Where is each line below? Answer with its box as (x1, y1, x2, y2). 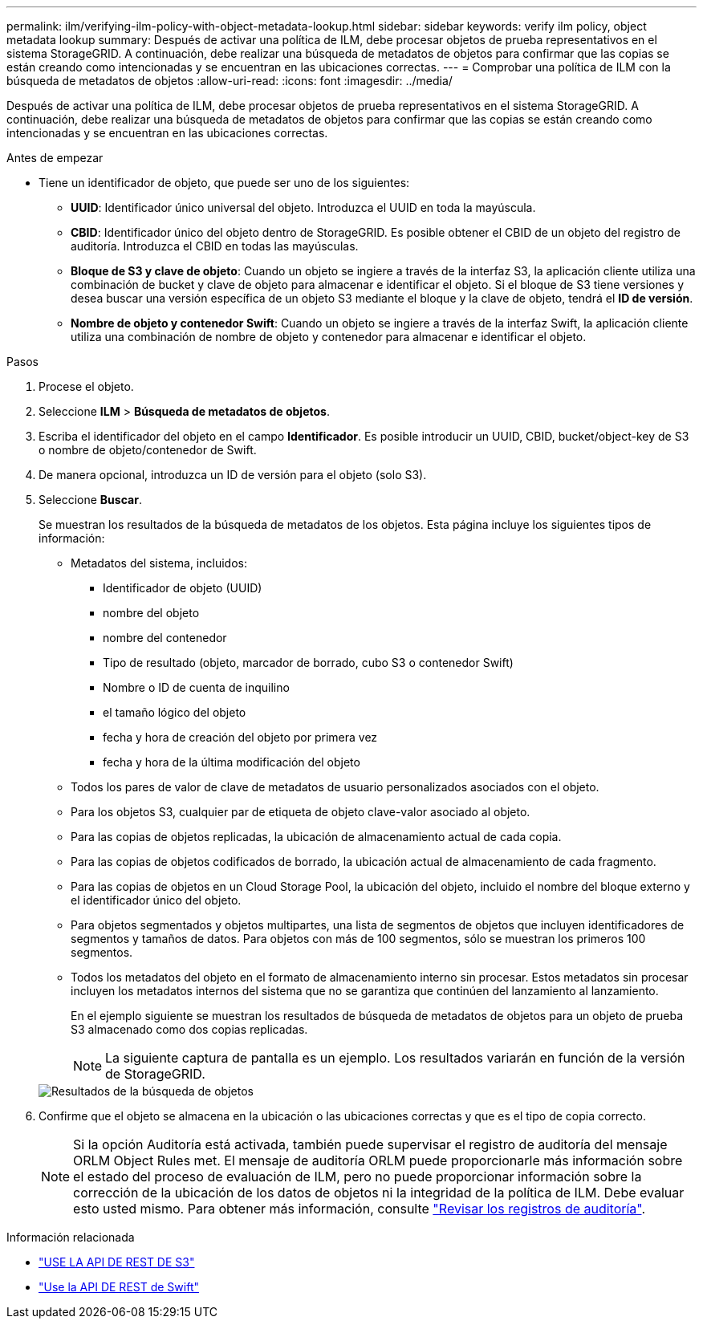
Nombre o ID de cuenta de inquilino (103, 681, 290, 694)
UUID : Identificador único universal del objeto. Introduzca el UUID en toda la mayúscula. (71, 201, 536, 214)
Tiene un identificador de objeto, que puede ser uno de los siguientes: (39, 176, 410, 189)
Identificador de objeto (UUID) (103, 581, 262, 595)
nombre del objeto (103, 606, 200, 620)
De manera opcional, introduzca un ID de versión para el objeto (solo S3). (39, 468, 427, 482)
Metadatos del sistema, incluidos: (71, 556, 247, 570)
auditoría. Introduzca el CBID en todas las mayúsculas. (71, 239, 359, 253)
